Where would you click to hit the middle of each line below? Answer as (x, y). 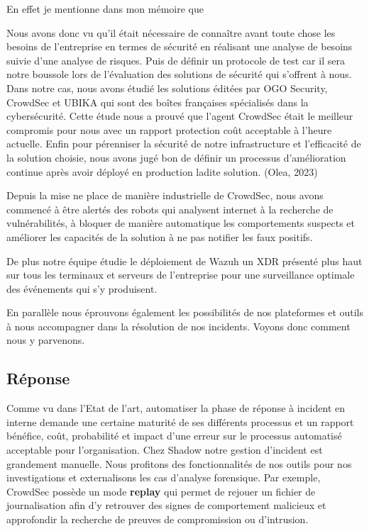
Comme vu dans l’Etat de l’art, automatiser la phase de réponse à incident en (176, 408)
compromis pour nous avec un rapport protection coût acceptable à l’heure (169, 129)
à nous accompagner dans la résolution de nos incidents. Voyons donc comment (178, 326)
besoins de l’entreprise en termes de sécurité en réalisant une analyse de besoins (180, 46)
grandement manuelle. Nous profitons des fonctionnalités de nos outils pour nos (179, 463)
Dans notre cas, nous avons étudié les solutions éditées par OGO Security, (167, 88)
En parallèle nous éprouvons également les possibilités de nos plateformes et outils (185, 312)
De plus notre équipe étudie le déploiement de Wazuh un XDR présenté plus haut (184, 261)
